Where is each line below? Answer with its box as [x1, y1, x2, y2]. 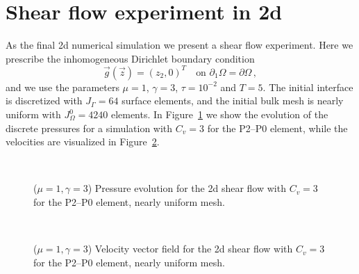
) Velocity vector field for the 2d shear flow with [87, 241, 293, 256]
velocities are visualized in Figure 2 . [6, 134, 160, 149]
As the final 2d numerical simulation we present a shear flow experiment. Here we [6, 38, 353, 52]
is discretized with [6, 93, 83, 108]
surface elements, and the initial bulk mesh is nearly [122, 93, 344, 108]
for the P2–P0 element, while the [207, 120, 348, 135]
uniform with [6, 107, 61, 121]
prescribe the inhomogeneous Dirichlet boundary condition [6, 51, 255, 65]
